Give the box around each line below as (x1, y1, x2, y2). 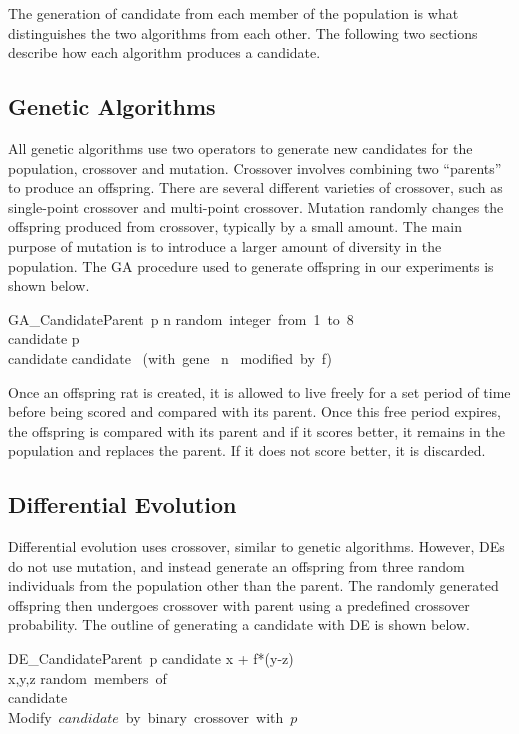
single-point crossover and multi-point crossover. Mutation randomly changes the (8, 196, 504, 217)
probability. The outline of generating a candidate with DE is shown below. (8, 614, 470, 635)
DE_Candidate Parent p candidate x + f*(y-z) (8, 648, 294, 669)
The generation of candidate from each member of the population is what (8, 3, 459, 23)
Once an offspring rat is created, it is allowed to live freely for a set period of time (8, 381, 511, 402)
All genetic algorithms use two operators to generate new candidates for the (8, 137, 473, 158)
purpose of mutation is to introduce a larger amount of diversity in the (8, 235, 442, 256)
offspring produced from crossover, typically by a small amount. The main (8, 216, 462, 237)
